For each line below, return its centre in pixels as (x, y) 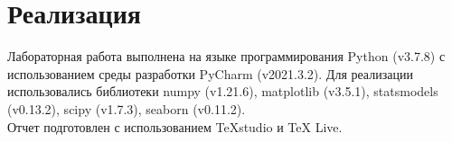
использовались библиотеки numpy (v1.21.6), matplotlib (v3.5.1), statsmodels (223, 91)
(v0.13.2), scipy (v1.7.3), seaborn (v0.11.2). (127, 108)
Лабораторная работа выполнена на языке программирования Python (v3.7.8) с (226, 56)
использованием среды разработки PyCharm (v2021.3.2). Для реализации (210, 73)
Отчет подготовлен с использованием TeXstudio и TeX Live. (175, 126)
